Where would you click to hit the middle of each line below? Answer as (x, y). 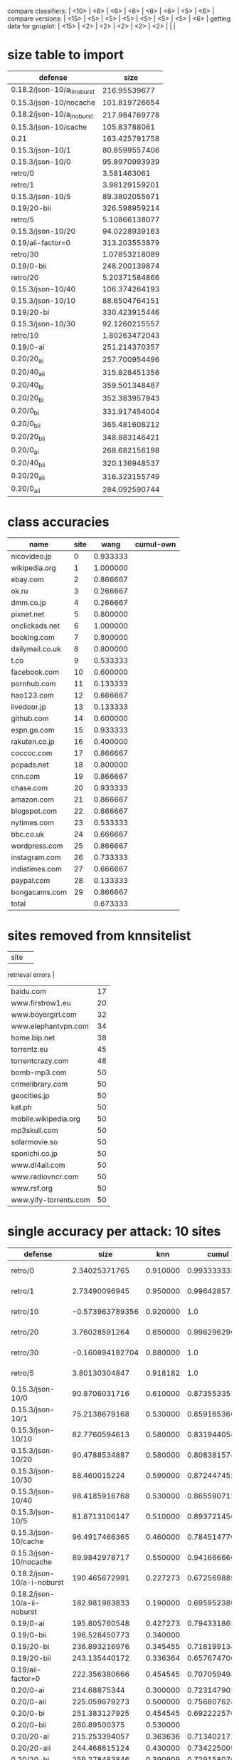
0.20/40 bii (28, 463)
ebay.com (28, 579)
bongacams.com (39, 892)
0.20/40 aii (28, 372)
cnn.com (26, 777)
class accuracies (58, 522)
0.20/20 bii (28, 438)
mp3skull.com (34, 1131)
